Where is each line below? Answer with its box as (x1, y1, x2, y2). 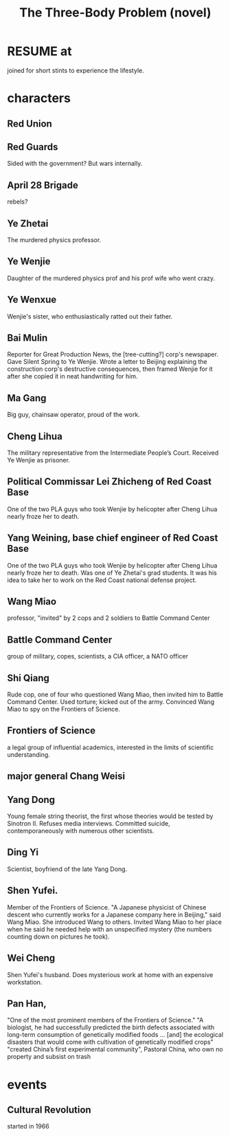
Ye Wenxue (7, 294, 57, 306)
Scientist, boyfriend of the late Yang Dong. (7, 865, 128, 873)
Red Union (7, 118, 53, 129)
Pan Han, (7, 998, 47, 1009)
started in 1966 (7, 1122, 49, 1130)
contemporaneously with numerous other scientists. (7, 827, 154, 835)
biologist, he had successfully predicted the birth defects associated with (7, 1023, 215, 1031)
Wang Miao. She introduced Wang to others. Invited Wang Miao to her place (7, 917, 222, 926)
